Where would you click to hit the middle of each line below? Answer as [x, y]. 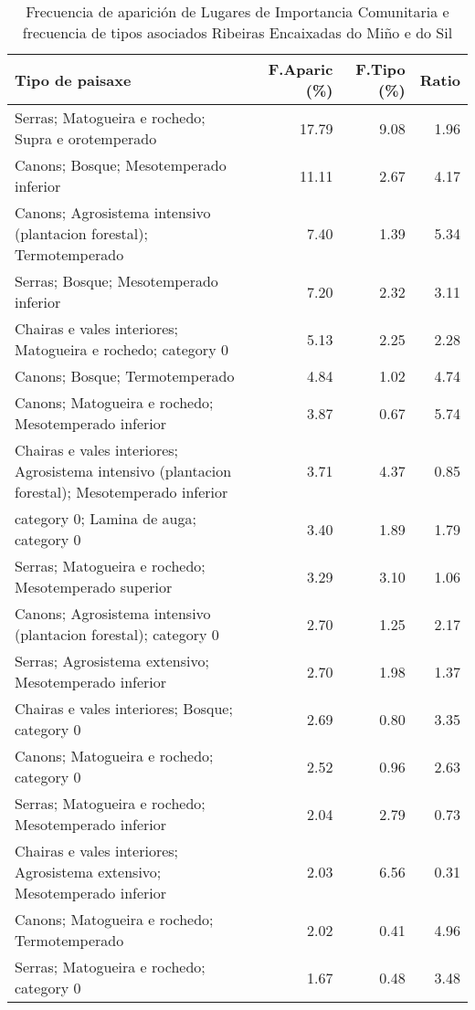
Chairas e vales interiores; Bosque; [124, 708]
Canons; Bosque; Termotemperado [125, 376]
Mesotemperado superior [94, 587]
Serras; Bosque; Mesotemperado [116, 281]
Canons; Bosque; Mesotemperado [121, 165]
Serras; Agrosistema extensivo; [112, 661]
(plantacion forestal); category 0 [117, 634]
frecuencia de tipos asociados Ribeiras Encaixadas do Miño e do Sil [237, 32]
